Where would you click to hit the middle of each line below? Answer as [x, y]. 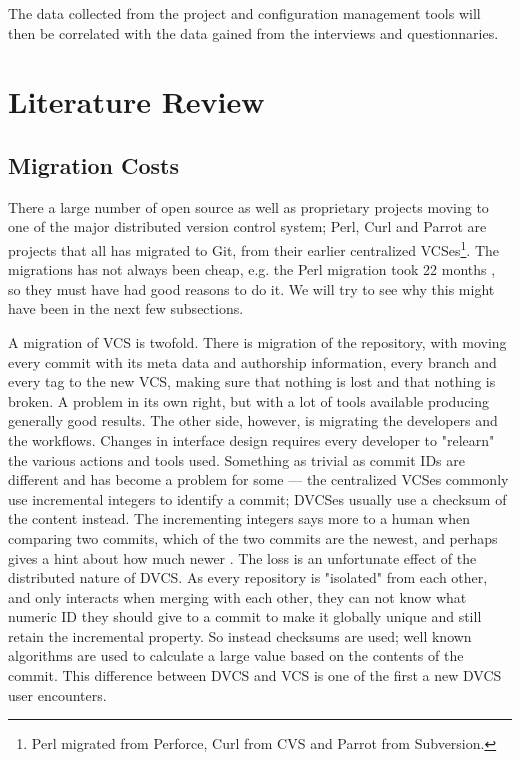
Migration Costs [94, 164]
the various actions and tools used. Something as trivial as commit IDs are [236, 459]
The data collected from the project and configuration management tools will [244, 13]
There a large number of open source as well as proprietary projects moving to [248, 206]
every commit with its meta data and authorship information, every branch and [252, 361]
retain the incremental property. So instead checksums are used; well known [240, 635]
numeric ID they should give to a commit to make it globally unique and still [245, 616]
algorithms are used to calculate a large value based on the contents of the [236, 655]
